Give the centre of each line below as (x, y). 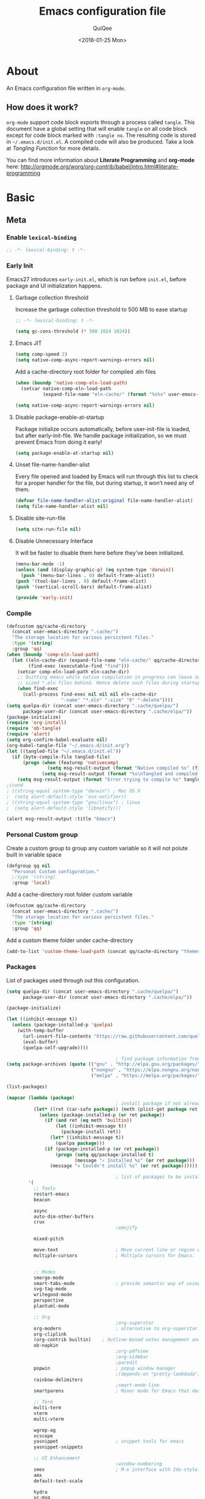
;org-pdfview (132, 1351)
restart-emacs (51, 1194)
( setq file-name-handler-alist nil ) (62, 506)
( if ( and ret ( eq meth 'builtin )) (88, 1121)
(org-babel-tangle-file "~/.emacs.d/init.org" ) (68, 745)
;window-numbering (139, 1464)
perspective (49, 1300)
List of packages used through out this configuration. (73, 980)
